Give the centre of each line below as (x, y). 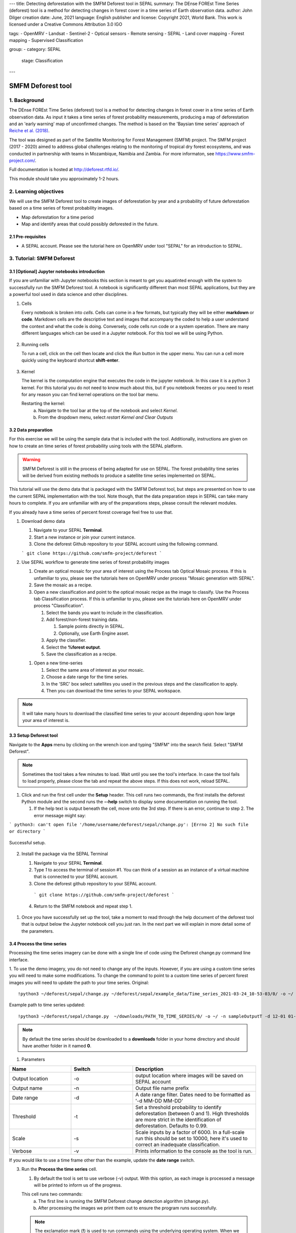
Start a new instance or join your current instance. (85, 537)
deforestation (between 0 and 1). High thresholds (192, 1113)
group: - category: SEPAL (35, 49)
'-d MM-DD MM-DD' (159, 1101)
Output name (27, 1088)
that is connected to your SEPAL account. (76, 877)
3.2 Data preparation (31, 430)
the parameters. (38, 931)
